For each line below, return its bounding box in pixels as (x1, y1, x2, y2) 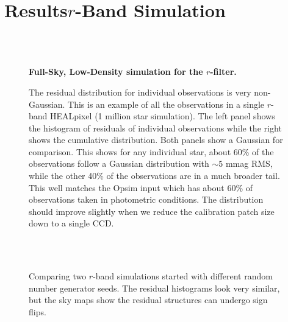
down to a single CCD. (29, 217, 114, 229)
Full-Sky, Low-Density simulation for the (29, 65, 203, 78)
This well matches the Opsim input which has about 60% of (29, 181, 253, 194)
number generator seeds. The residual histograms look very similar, (29, 281, 280, 294)
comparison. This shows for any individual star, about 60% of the (29, 145, 274, 158)
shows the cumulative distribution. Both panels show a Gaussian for (29, 133, 283, 146)
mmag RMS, (225, 157, 273, 170)
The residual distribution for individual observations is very (29, 85, 251, 98)
